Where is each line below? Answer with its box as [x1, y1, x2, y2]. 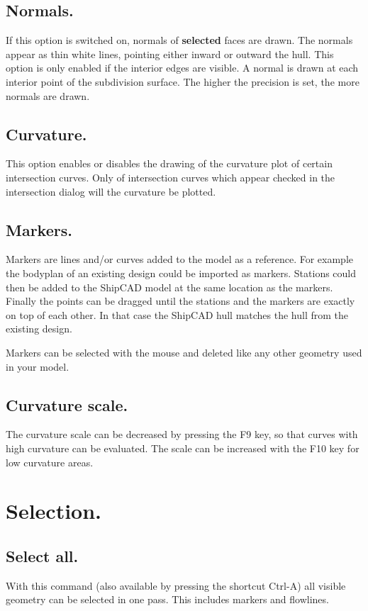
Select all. [6, 544, 79, 566]
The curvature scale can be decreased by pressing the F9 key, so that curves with [6, 427, 358, 442]
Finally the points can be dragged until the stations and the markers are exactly [6, 293, 355, 308]
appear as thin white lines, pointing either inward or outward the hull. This [6, 46, 334, 61]
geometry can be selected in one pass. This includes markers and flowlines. [6, 592, 329, 607]
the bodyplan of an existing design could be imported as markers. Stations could [6, 265, 357, 280]
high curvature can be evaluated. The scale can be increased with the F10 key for [6, 440, 359, 455]
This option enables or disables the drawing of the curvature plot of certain [6, 156, 333, 171]
